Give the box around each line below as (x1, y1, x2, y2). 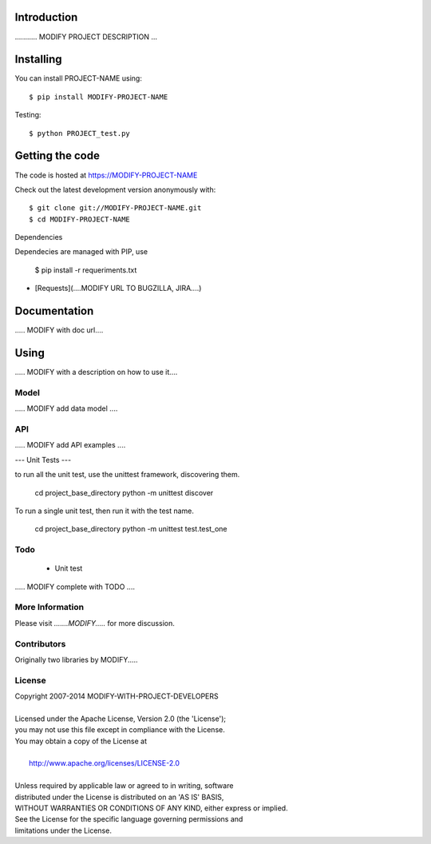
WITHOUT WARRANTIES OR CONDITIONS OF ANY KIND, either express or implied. (14, 803, 288, 813)
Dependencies (14, 233, 63, 242)
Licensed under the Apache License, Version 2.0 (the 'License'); (14, 714, 227, 723)
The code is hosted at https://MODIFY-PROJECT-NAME (14, 170, 198, 180)
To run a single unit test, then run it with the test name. (14, 506, 195, 516)
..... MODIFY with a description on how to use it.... (14, 368, 178, 377)
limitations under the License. (14, 826, 112, 835)
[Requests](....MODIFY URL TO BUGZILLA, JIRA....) (34, 284, 202, 293)
